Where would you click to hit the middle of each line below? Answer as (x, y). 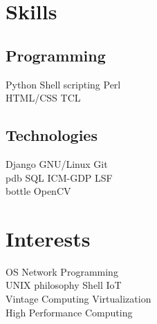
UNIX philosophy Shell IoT (64, 285)
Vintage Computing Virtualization (78, 299)
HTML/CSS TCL (43, 98)
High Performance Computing (69, 312)
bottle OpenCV (38, 191)
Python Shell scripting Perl (63, 84)
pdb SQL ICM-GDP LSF (59, 177)
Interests (48, 238)
